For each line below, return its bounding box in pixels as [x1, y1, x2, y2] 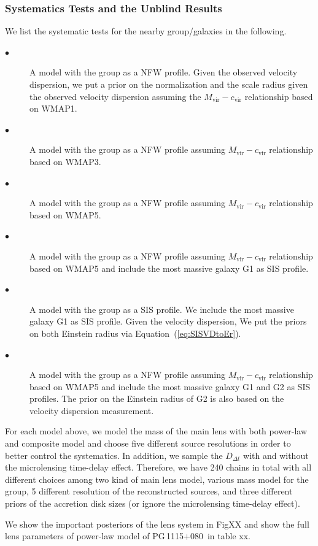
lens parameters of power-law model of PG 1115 [5, 529, 184, 542]
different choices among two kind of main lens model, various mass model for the [5, 472, 309, 485]
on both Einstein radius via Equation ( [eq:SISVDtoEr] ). [29, 326, 241, 339]
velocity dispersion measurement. [29, 404, 154, 417]
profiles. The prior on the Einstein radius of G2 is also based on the [29, 392, 284, 405]
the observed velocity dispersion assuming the [29, 90, 201, 102]
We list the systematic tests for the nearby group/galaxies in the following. [5, 25, 287, 37]
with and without [243, 448, 309, 461]
